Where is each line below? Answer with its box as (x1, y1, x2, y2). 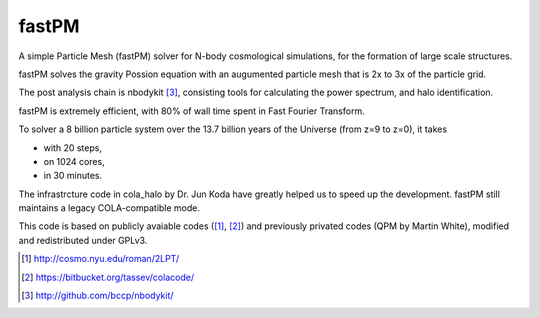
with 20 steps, (43, 141, 102, 154)
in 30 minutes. (43, 170, 103, 182)
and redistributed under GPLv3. (18, 234, 148, 246)
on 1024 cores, (43, 155, 105, 167)
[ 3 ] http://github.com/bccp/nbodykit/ (21, 290, 174, 302)
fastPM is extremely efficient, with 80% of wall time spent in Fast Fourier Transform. (18, 105, 365, 117)
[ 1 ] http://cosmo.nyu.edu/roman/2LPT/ (21, 253, 180, 265)
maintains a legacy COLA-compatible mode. (18, 202, 200, 214)
